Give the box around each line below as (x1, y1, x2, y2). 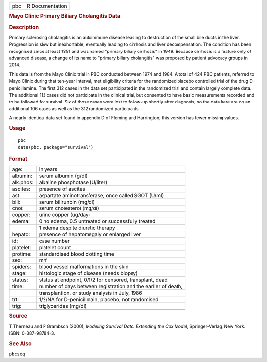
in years (39, 166, 58, 173)
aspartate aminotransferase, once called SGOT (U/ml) (39, 192, 164, 199)
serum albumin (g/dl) (39, 172, 88, 179)
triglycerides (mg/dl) (39, 302, 87, 309)
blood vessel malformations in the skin (39, 263, 129, 270)
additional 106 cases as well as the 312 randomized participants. (9, 105, 140, 111)
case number (39, 237, 70, 244)
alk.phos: (12, 179, 34, 186)
